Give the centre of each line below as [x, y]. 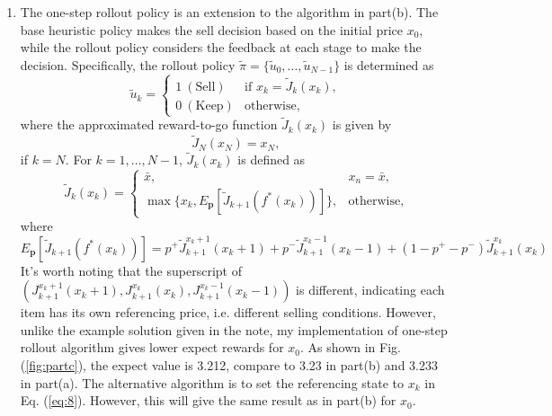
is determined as [389, 64]
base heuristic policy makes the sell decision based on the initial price [211, 29]
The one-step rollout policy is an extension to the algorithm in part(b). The [229, 12]
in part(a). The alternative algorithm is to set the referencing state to [212, 382]
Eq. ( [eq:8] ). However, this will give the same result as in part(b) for [208, 400]
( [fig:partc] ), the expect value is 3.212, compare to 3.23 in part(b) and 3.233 [229, 364]
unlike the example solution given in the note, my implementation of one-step [234, 329]
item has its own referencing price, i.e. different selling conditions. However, [228, 312]
